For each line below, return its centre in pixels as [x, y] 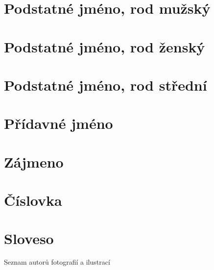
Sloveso [29, 238]
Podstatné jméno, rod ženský [105, 46]
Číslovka [33, 200]
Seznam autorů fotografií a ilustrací [57, 262]
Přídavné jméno [59, 123]
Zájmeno [34, 161]
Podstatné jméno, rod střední [106, 85]
